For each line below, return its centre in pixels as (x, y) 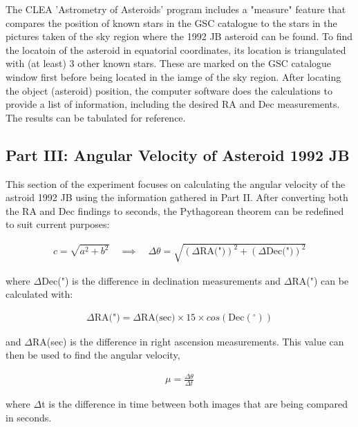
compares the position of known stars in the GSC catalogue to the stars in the (171, 22)
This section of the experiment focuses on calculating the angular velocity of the (176, 183)
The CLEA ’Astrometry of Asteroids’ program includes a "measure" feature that (176, 9)
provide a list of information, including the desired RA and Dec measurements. (173, 104)
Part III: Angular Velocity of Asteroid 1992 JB (178, 154)
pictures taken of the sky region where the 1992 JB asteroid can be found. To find (179, 36)
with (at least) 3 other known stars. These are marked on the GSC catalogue (169, 63)
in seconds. (29, 417)
